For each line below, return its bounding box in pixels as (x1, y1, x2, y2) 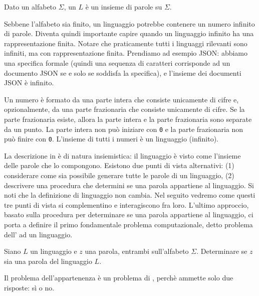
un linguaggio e (30, 246, 77, 256)
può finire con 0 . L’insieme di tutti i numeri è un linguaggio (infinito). (4, 133, 218, 144)
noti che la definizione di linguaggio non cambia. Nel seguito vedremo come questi (4, 190, 255, 200)
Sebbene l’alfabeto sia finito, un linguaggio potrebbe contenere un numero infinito (4, 18, 255, 29)
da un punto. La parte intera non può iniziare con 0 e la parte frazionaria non (4, 123, 243, 134)
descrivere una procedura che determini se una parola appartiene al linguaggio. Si (4, 180, 254, 190)
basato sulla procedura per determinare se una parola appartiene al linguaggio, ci (4, 209, 253, 220)
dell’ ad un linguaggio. (4, 229, 73, 239)
